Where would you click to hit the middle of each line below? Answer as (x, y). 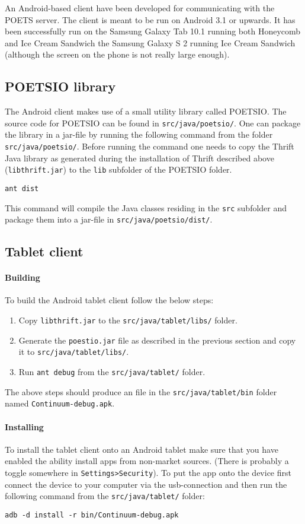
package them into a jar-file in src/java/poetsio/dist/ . (109, 219)
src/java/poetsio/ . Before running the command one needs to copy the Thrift (150, 146)
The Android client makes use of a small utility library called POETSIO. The (146, 111)
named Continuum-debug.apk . (60, 403)
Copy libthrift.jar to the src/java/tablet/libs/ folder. (128, 320)
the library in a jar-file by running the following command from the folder (139, 134)
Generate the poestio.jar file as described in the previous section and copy (157, 340)
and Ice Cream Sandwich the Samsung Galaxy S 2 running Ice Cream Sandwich (150, 42)
